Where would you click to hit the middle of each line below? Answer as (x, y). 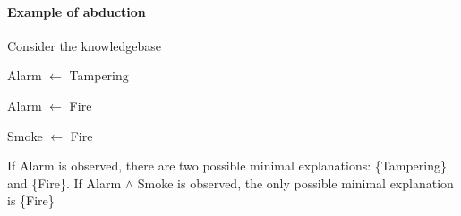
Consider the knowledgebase (85, 45)
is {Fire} (31, 200)
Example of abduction (77, 11)
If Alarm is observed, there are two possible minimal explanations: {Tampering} (227, 166)
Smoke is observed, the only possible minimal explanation (295, 183)
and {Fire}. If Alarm (64, 183)
